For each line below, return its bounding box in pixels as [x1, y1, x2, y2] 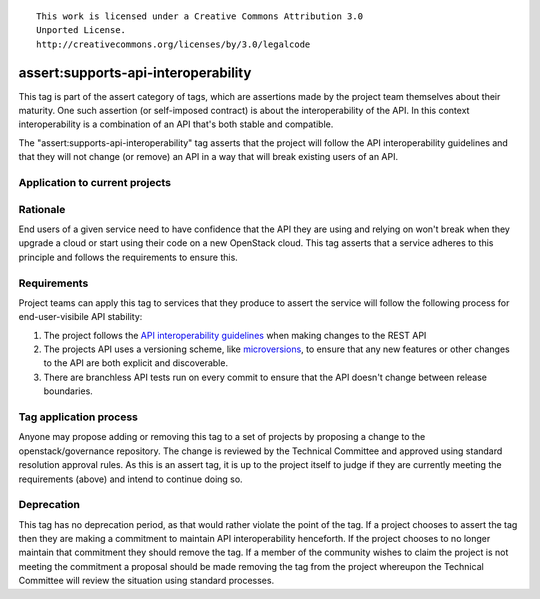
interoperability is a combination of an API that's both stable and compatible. [18, 118, 334, 130]
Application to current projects [18, 176, 172, 190]
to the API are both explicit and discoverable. [43, 357, 229, 369]
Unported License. [36, 25, 127, 36]
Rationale [18, 202, 66, 216]
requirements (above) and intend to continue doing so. [18, 473, 244, 485]
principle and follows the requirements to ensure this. [18, 251, 239, 263]
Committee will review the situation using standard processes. [18, 575, 275, 587]
